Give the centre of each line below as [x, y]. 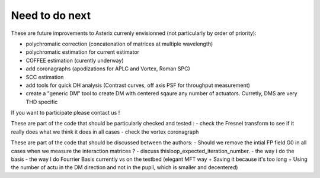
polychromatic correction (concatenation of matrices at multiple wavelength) [119, 44]
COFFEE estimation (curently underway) [75, 60]
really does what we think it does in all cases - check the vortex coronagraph [105, 132]
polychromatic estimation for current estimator [82, 52]
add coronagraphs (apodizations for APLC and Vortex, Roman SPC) [108, 69]
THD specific [42, 102]
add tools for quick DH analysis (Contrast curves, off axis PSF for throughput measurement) [138, 85]
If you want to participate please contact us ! [65, 113]
